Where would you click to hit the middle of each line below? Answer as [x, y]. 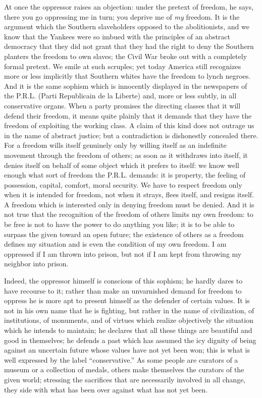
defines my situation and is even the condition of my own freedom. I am [115, 244]
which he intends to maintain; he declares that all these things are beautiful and [128, 330]
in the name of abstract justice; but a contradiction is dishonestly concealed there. [131, 135]
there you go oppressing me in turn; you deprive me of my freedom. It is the [122, 16]
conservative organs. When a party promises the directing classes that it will [122, 105]
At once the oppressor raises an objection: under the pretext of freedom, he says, [129, 7]
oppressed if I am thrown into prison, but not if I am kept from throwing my [123, 253]
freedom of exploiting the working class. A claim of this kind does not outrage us [129, 125]
